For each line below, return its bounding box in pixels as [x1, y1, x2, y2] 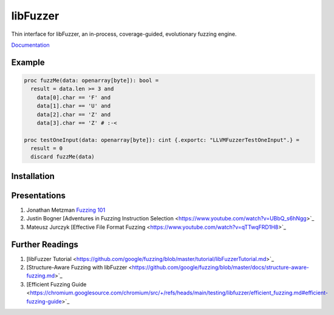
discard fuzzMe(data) [30, 154, 95, 160]
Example [11, 57, 45, 67]
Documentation [11, 41, 50, 49]
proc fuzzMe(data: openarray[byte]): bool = [24, 76, 159, 84]
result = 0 [30, 145, 63, 152]
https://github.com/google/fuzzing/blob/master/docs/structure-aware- [132, 264, 309, 271]
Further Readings [11, 239, 78, 249]
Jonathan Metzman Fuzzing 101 [26, 206, 106, 214]
